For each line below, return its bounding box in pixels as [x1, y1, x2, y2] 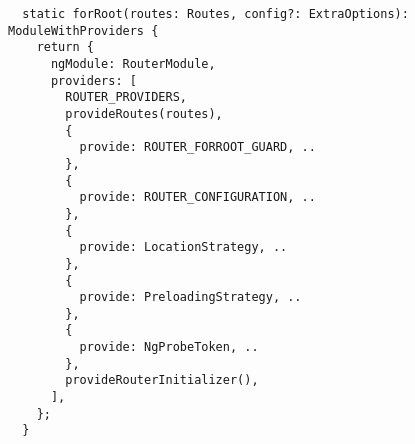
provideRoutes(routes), [65, 106, 223, 121]
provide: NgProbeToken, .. [79, 340, 259, 355]
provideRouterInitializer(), [65, 373, 259, 388]
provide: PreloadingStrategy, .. [79, 290, 302, 305]
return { [36, 40, 94, 55]
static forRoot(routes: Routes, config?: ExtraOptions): [22, 7, 409, 21]
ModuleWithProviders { [8, 23, 159, 38]
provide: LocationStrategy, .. [79, 240, 288, 255]
